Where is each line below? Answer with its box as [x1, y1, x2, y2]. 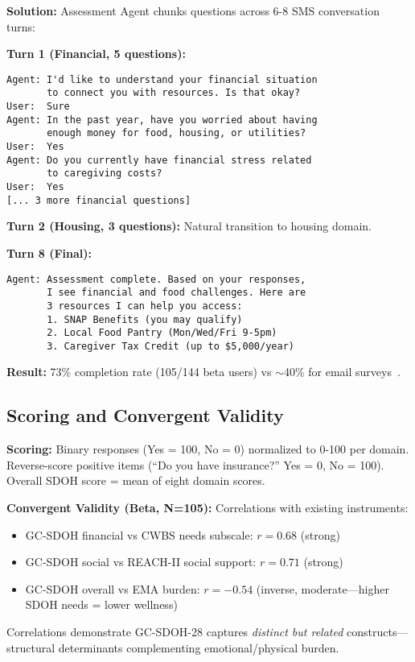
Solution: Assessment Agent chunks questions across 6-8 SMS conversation [6, 2, 380, 19]
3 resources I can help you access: [47, 300, 243, 312]
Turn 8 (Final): [6, 244, 92, 261]
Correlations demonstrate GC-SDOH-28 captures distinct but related [6, 623, 343, 640]
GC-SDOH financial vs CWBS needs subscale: [25, 526, 253, 543]
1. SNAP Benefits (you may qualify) [47, 313, 243, 325]
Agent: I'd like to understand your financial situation [6, 73, 318, 85]
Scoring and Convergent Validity [6, 403, 284, 428]
